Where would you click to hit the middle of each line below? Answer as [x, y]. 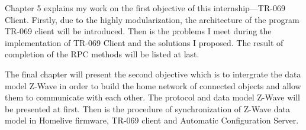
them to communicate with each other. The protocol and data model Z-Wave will [152, 97]
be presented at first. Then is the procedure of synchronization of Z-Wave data [147, 108]
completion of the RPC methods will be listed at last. [102, 54]
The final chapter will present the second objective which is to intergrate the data [153, 74]
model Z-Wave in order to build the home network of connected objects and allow [153, 85]
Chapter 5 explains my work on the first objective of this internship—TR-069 [145, 8]
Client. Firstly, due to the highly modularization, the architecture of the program [152, 19]
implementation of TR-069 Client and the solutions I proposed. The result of [144, 42]
